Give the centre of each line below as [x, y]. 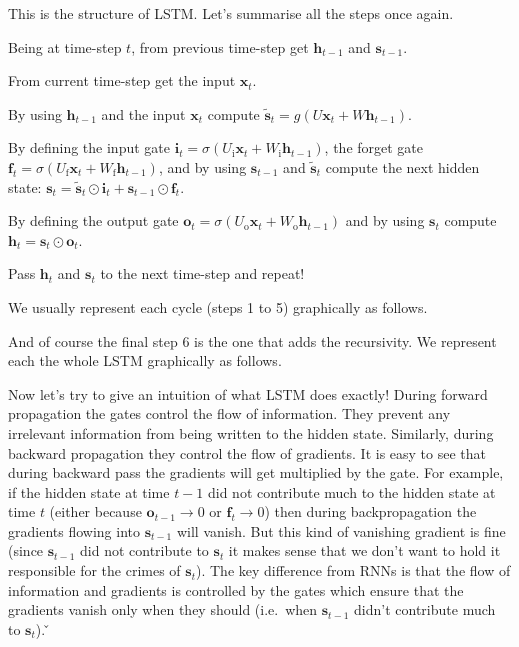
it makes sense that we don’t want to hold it [364, 550]
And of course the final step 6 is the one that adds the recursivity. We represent [252, 340]
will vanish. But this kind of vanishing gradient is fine [341, 530]
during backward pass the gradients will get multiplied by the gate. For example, [256, 472]
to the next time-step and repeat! [202, 273]
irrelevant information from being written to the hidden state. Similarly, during [251, 432]
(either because [95, 511]
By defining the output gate [93, 220]
